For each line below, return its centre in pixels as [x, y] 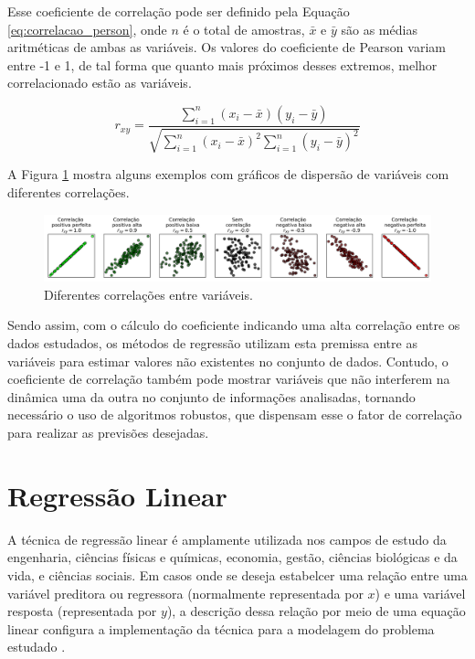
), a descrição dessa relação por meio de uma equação [316, 611]
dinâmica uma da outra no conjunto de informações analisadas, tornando [211, 396]
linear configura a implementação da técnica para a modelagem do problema [221, 628]
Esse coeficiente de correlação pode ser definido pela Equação [179, 11]
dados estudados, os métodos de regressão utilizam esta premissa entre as [212, 343]
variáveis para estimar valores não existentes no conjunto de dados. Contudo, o [228, 361]
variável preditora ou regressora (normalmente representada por [185, 593]
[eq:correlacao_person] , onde [87, 29]
